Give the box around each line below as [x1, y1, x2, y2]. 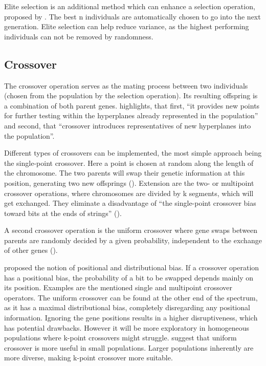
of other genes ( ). [4, 245, 58, 255]
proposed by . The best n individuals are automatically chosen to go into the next [4, 11, 261, 21]
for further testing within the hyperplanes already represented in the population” [4, 110, 258, 121]
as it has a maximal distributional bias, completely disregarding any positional [4, 302, 250, 313]
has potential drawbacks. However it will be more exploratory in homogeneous [4, 322, 250, 333]
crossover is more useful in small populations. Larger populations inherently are [4, 342, 254, 353]
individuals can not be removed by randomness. [4, 31, 153, 41]
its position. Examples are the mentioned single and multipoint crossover [4, 282, 233, 293]
